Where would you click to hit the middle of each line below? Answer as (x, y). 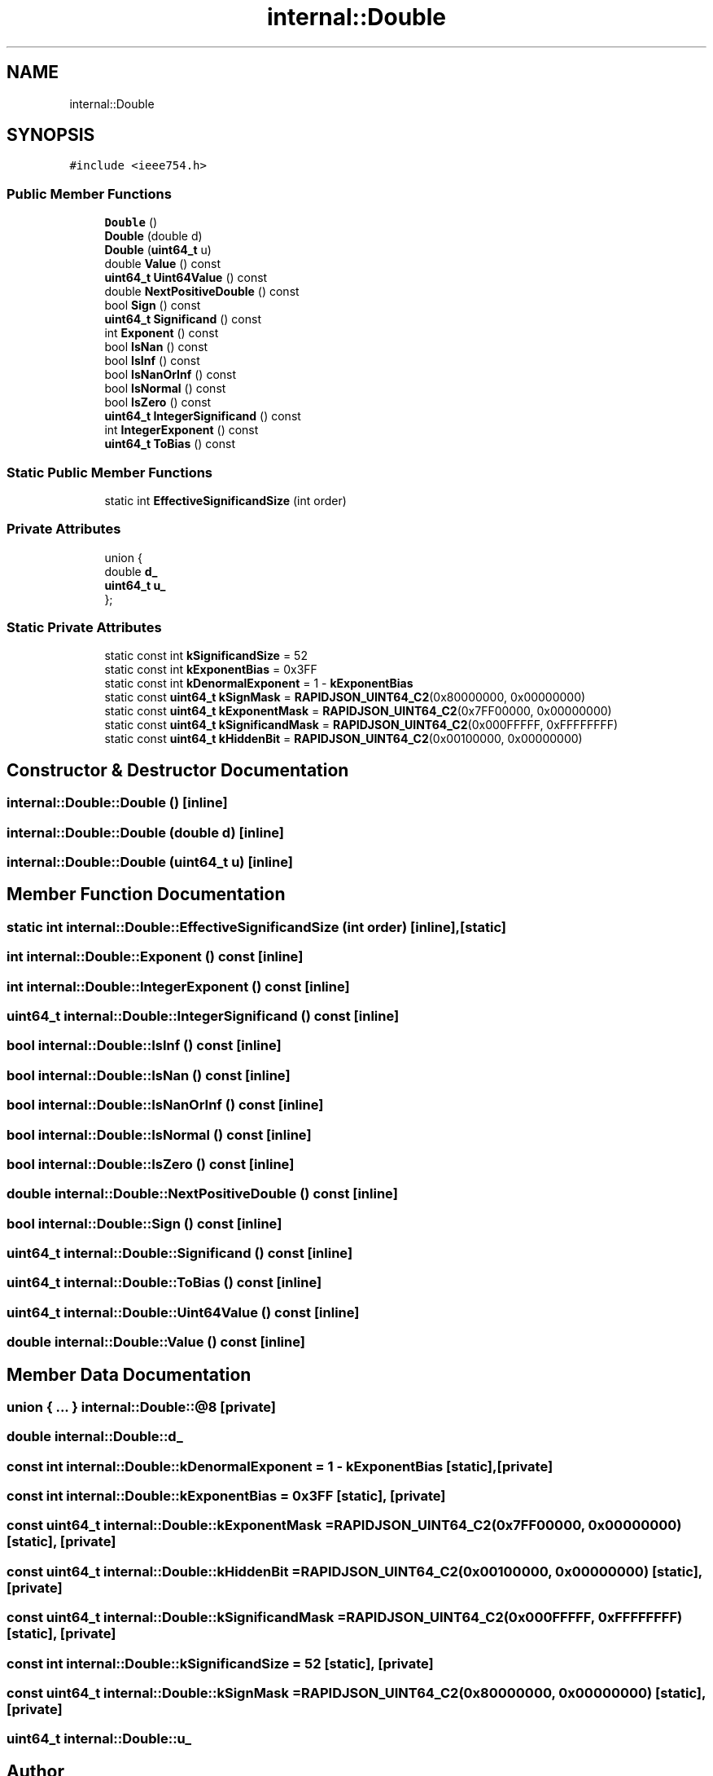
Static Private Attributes (84, 628)
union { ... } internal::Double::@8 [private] (141, 1407)
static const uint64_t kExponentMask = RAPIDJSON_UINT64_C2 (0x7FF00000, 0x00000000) (358, 711)
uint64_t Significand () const (183, 319)
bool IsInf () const (152, 361)
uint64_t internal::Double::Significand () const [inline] (180, 1253)
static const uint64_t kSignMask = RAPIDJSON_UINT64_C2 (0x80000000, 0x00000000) (345, 697)
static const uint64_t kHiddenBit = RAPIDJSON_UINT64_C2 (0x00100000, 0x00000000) (343, 739)
